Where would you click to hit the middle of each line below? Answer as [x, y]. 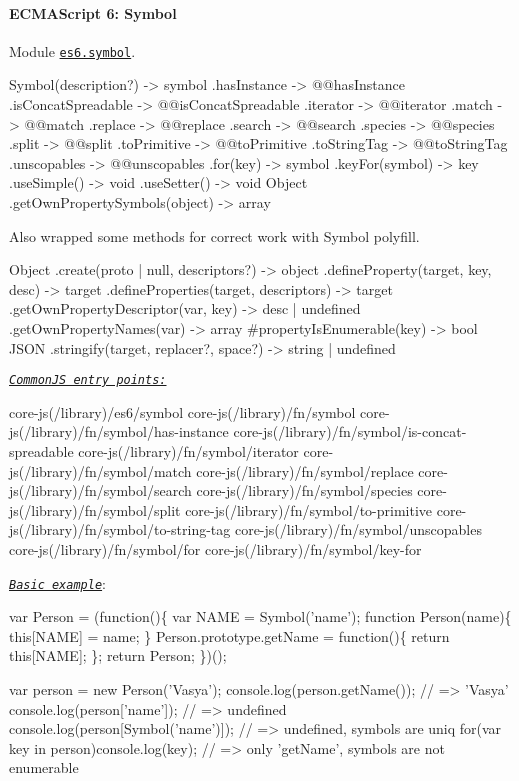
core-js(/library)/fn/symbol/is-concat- [350, 431]
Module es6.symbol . [72, 50]
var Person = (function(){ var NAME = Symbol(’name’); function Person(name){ [260, 616]
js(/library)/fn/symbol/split [95, 509]
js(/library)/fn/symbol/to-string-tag [120, 529]
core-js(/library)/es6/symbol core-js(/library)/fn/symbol [182, 411]
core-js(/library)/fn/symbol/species [304, 490]
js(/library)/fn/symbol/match [100, 470]
